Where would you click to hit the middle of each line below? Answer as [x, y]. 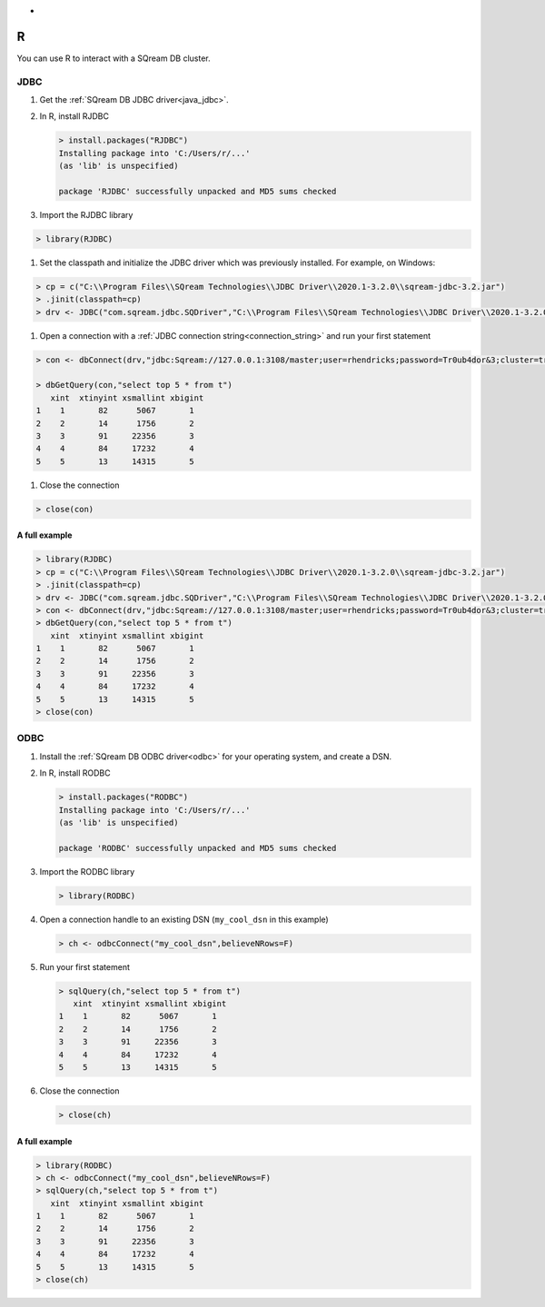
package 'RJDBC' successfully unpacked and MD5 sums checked [198, 191]
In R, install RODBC [75, 773]
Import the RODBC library [87, 871]
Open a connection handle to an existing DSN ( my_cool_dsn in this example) [184, 919]
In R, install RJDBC [74, 116]
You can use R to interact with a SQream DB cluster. [114, 58]
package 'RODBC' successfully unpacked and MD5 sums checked [198, 848]
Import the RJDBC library [86, 214]
